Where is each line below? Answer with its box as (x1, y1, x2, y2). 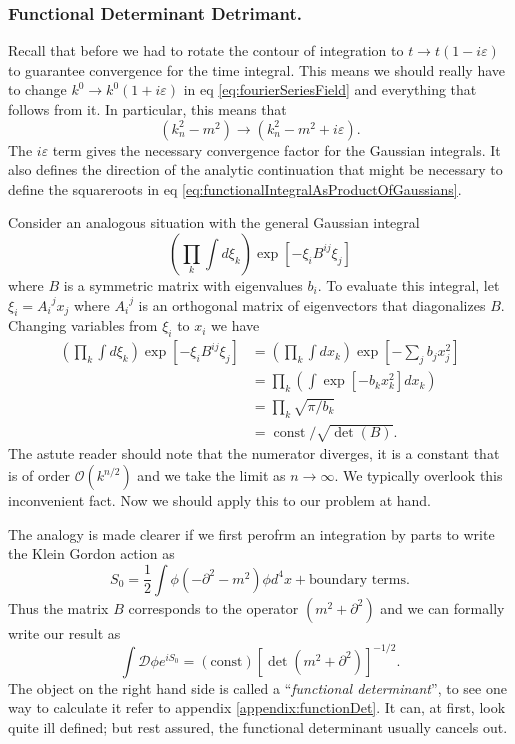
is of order (8, 465, 70, 485)
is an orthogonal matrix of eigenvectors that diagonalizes (138, 294, 486, 315)
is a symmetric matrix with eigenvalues (63, 274, 303, 295)
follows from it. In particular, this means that (8, 99, 287, 119)
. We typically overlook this (334, 465, 503, 485)
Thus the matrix (8, 597, 109, 618)
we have (211, 315, 260, 336)
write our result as (8, 622, 121, 643)
